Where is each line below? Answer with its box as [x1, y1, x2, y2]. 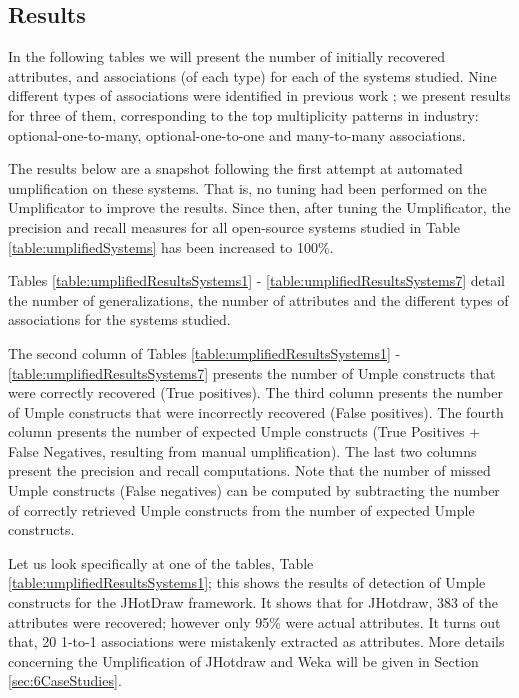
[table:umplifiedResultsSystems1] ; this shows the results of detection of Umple [8, 572, 486, 593]
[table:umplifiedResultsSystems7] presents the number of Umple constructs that [8, 362, 496, 383]
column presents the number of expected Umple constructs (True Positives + [8, 421, 481, 442]
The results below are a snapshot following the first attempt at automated [8, 158, 463, 179]
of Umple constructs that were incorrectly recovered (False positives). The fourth [8, 401, 504, 422]
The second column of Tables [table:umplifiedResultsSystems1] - [8, 342, 401, 363]
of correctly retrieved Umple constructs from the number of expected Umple [8, 499, 475, 520]
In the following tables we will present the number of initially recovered [8, 46, 446, 67]
